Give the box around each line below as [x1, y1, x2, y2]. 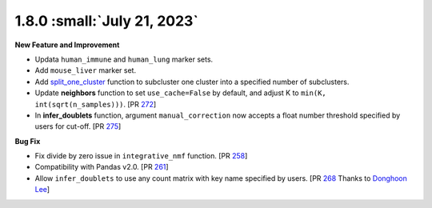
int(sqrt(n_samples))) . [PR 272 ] [34, 99, 157, 109]
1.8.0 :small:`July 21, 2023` [14, 12, 199, 30]
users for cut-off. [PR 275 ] [34, 122, 122, 131]
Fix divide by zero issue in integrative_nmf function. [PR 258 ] [34, 151, 248, 161]
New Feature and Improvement [14, 40, 120, 50]
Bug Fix [14, 136, 41, 146]
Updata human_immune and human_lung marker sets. [34, 54, 214, 64]
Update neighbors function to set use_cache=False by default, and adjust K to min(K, [34, 88, 327, 98]
